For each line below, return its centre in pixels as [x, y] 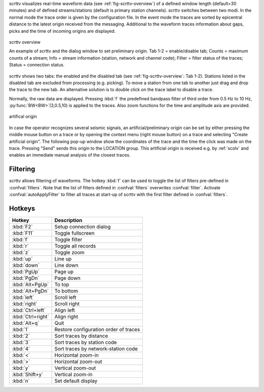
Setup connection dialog [83, 227]
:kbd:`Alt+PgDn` [30, 291]
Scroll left [66, 298]
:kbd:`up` [22, 259]
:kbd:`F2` [22, 227]
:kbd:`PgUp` [26, 272]
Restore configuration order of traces [97, 329]
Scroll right [67, 304]
